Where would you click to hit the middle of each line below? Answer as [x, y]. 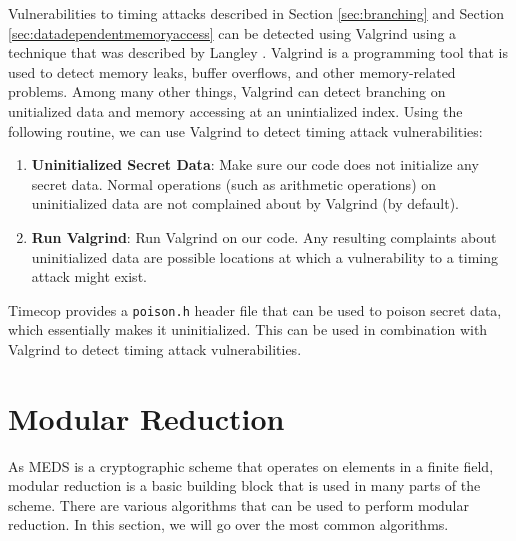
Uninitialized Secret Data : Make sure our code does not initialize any [255, 164]
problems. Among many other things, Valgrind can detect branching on [227, 91]
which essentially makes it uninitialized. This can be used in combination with [248, 329]
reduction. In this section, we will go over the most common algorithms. [228, 524]
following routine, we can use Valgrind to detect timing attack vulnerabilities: [245, 130]
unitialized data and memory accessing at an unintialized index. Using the [235, 110]
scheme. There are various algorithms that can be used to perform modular [239, 504]
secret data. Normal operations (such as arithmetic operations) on [234, 183]
